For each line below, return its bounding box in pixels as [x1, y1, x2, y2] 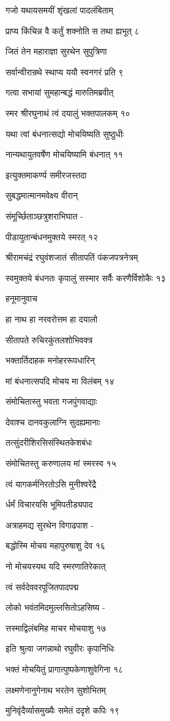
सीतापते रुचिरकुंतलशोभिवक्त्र [6, 333, 93, 346]
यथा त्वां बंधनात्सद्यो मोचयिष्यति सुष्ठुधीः [6, 127, 124, 140]
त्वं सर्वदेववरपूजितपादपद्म [6, 580, 79, 593]
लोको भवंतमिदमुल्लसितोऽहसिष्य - [6, 601, 105, 614]
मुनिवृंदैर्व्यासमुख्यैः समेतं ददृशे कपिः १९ [6, 704, 120, 717]
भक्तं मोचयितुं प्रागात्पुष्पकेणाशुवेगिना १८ [6, 663, 124, 675]
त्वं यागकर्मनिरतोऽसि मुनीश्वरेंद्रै [6, 477, 96, 490]
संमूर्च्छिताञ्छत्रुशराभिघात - [6, 209, 84, 222]
